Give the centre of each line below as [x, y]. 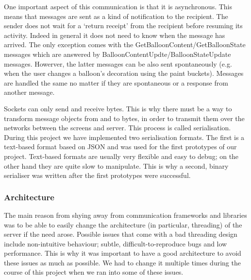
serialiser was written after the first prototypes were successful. [97, 175]
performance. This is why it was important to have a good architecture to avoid [123, 253]
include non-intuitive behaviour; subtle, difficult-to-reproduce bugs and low [116, 243]
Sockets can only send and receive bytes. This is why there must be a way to [118, 108]
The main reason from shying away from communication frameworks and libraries [125, 215]
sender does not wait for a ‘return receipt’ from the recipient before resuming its [123, 26]
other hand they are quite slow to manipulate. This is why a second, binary [116, 166]
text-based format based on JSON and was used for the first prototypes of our [120, 147]
